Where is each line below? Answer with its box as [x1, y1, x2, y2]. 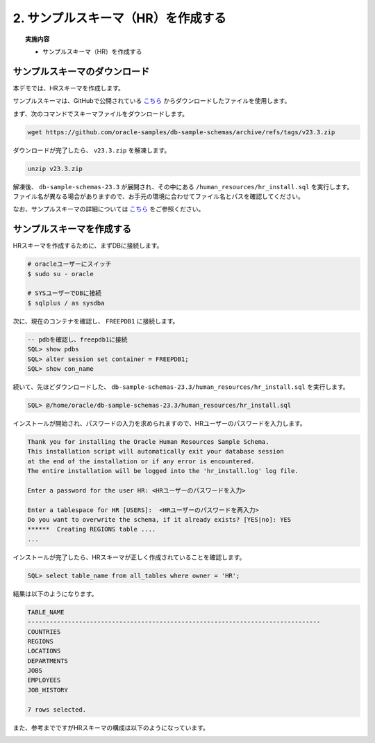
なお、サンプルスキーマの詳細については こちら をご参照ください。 [12, 205, 205, 214]
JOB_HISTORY [27, 686, 69, 694]
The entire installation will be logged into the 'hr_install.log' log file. [27, 467, 299, 475]
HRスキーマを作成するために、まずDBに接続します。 [12, 241, 163, 250]
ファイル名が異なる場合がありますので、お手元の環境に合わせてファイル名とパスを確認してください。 [12, 192, 305, 200]
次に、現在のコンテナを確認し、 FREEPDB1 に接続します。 [12, 317, 179, 325]
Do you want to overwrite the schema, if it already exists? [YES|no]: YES [27, 516, 292, 523]
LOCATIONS [27, 647, 61, 655]
